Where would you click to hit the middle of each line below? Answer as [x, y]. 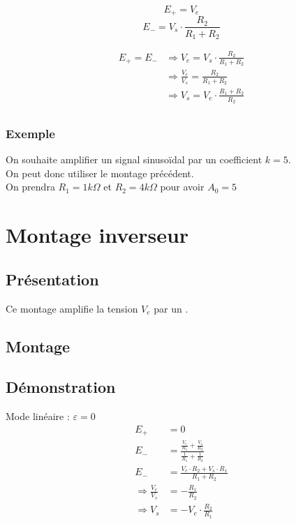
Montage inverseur [97, 235]
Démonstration [61, 387]
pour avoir [182, 187]
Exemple [30, 133]
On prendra [30, 187]
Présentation [52, 279]
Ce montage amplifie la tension [72, 308]
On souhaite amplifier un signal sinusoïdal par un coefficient [134, 159]
